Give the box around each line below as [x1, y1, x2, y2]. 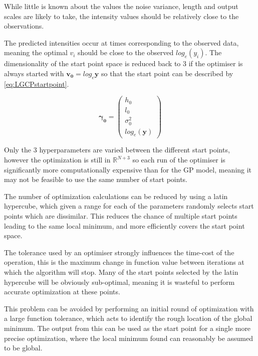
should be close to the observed [78, 47, 174, 58]
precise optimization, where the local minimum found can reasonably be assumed [4, 332, 253, 343]
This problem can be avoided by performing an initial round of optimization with [4, 303, 254, 313]
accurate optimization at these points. [4, 286, 120, 297]
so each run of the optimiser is [132, 154, 225, 165]
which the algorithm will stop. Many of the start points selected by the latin [4, 267, 238, 277]
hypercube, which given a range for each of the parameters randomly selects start [4, 201, 254, 211]
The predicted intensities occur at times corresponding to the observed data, [4, 37, 239, 48]
